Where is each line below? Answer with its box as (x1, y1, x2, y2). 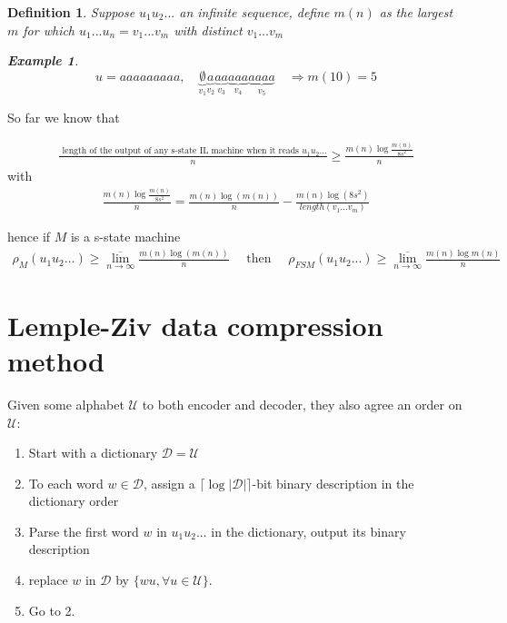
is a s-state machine (70, 227, 181, 246)
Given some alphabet (7, 394, 124, 413)
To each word (28, 473, 104, 492)
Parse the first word (28, 521, 139, 540)
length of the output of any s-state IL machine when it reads (62, 146, 299, 156)
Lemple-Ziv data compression (7, 306, 383, 343)
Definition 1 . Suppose (7, 3, 135, 21)
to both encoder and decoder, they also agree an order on (142, 394, 462, 413)
